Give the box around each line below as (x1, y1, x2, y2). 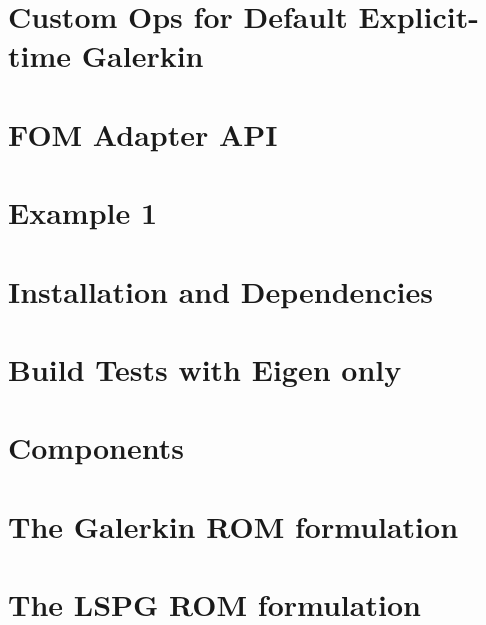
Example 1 (8, 192, 158, 233)
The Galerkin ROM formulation (8, 505, 459, 546)
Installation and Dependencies (8, 270, 433, 311)
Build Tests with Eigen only (8, 348, 402, 389)
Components (8, 427, 184, 468)
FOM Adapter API (8, 113, 278, 154)
